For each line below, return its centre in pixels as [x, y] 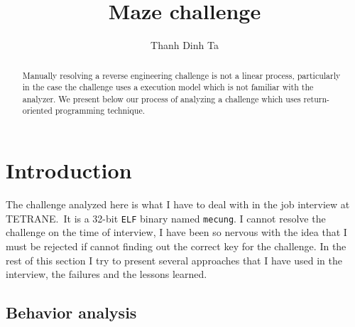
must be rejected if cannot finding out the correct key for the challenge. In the [176, 246]
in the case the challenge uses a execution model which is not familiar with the [168, 87]
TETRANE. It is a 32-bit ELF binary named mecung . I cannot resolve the [166, 218]
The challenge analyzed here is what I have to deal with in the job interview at [178, 204]
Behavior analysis [71, 312]
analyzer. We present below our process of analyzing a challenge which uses [162, 98]
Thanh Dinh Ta [185, 45]
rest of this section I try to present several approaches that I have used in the [174, 260]
